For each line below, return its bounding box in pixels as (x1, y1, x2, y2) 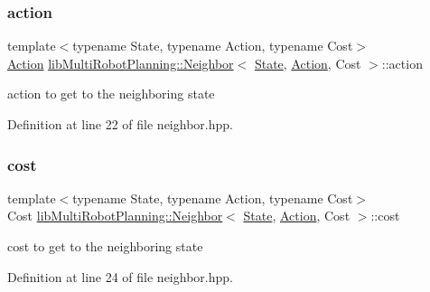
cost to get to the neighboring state (7, 237, 203, 255)
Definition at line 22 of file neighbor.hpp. (7, 115, 233, 133)
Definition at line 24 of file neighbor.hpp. (7, 267, 233, 286)
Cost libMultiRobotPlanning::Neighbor (7, 206, 223, 225)
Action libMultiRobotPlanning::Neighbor (7, 53, 234, 72)
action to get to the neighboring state (7, 84, 215, 103)
